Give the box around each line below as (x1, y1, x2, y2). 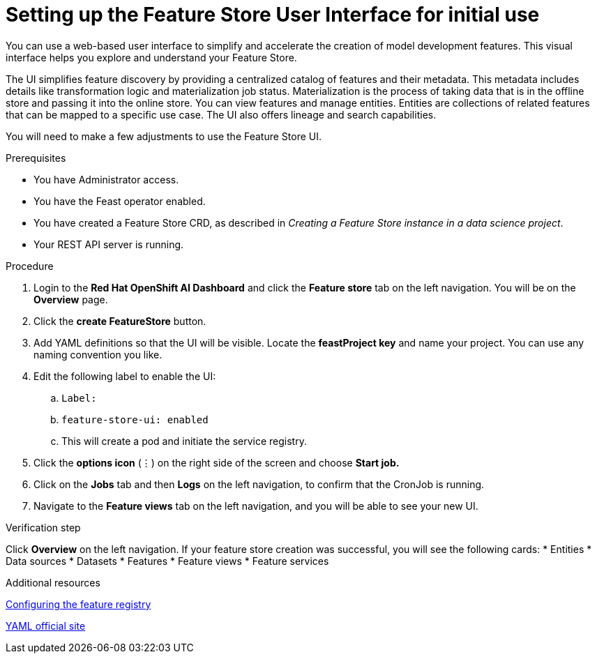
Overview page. (33, 293, 108, 305)
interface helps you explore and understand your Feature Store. (6, 51, 297, 63)
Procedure (6, 259, 54, 272)
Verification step (6, 521, 81, 533)
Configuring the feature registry (6, 598, 151, 610)
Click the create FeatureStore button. (33, 315, 206, 327)
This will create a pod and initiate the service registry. (61, 434, 307, 447)
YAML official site (6, 619, 86, 632)
